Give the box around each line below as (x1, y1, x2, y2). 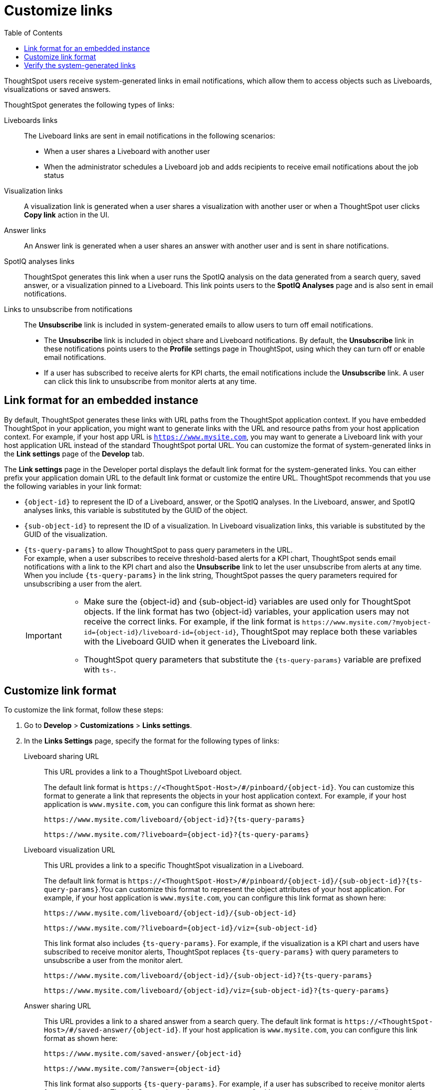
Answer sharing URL (24, 1001, 91, 1010)
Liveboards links (4, 115, 58, 124)
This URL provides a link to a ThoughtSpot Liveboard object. (44, 767, 242, 776)
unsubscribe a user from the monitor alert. (44, 956, 183, 965)
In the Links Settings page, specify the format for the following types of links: (24, 736, 279, 745)
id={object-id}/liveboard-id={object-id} (83, 628, 237, 636)
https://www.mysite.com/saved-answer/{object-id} (44, 1049, 242, 1058)
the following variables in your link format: (4, 481, 142, 490)
